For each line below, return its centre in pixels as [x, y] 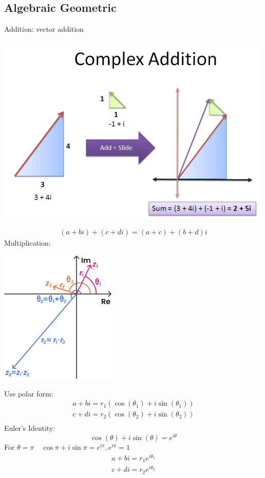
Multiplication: [27, 243]
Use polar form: [29, 393]
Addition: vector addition [44, 29]
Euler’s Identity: [30, 428]
